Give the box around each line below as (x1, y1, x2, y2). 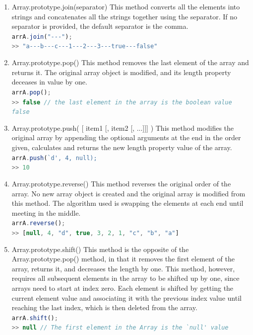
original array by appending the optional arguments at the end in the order (11, 132, 241, 143)
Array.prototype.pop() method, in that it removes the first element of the (11, 253, 235, 264)
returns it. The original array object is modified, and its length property (11, 67, 231, 77)
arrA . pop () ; (11, 88, 51, 96)
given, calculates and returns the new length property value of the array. (11, 142, 232, 153)
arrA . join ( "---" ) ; (11, 33, 72, 40)
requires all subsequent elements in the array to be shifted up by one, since (11, 273, 240, 283)
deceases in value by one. (11, 77, 87, 87)
